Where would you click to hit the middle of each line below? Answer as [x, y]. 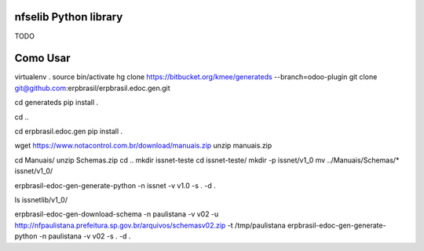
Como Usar [42, 58]
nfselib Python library [69, 17]
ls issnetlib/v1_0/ [41, 199]
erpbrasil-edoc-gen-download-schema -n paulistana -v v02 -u [117, 214]
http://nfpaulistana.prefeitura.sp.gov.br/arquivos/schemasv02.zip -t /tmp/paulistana [150, 225]
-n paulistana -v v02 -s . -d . [85, 236]
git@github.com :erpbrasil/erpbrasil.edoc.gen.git [92, 88]
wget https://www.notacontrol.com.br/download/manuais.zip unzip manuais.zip [143, 146]
